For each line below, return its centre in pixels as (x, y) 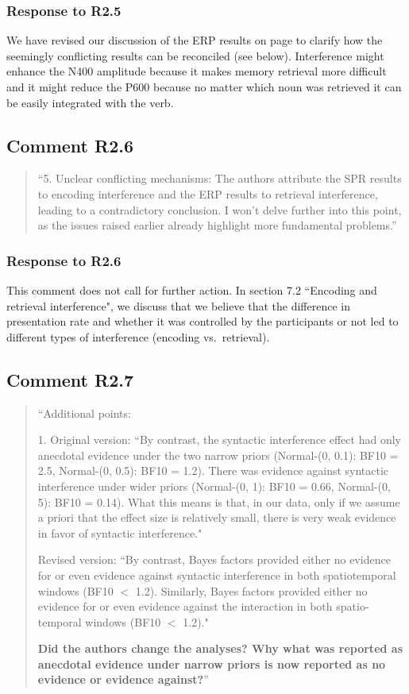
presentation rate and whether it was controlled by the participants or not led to (203, 321)
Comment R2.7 (70, 379)
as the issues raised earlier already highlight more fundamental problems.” (217, 225)
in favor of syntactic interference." (120, 532)
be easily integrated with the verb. (90, 102)
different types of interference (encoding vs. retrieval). (138, 336)
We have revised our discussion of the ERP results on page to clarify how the (195, 40)
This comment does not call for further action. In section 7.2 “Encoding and (192, 289)
